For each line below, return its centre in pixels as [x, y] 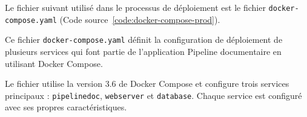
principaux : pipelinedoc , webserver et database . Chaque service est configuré [153, 95]
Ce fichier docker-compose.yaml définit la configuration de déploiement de [144, 40]
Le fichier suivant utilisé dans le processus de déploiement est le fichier [135, 7]
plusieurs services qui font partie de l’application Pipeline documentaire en [143, 51]
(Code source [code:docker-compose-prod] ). [140, 19]
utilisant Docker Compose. [54, 63]
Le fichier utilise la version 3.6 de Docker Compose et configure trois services [147, 84]
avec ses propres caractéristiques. [66, 107]
